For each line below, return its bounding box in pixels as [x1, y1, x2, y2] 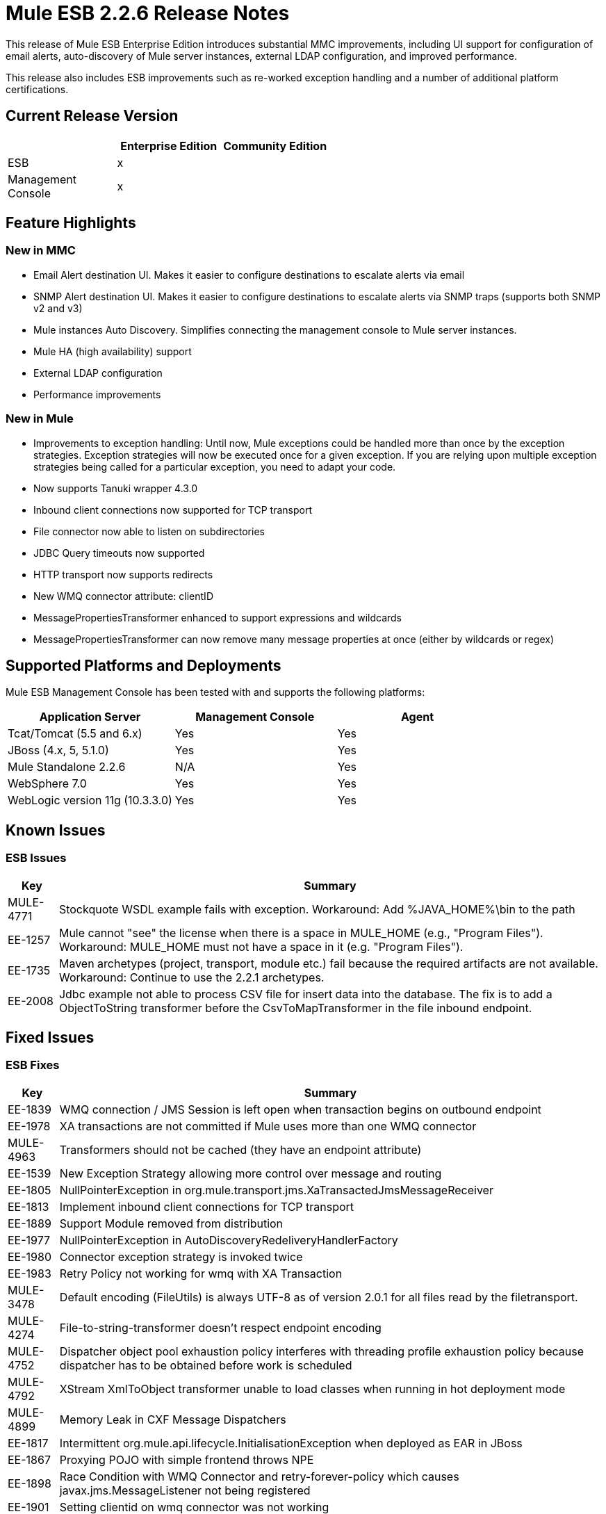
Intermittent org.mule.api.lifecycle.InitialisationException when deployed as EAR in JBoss [59, 1435, 523, 1450]
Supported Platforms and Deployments [6, 656, 281, 674]
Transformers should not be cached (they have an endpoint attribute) [59, 1142, 422, 1157]
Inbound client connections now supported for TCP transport [33, 503, 312, 516]
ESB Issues [6, 851, 67, 865]
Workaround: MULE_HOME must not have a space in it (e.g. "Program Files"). [58, 939, 464, 954]
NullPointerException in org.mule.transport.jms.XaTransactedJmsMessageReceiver [59, 1182, 493, 1197]
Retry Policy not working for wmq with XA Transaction [59, 1266, 343, 1280]
